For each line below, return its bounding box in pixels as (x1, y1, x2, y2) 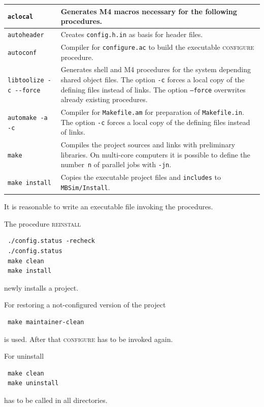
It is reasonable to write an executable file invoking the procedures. (4, 201, 213, 212)
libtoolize (8, 76, 44, 84)
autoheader (8, 31, 44, 39)
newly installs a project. (4, 282, 79, 293)
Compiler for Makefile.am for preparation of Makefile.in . (60, 107, 244, 117)
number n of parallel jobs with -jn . (60, 159, 172, 170)
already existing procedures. (60, 94, 148, 105)
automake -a (8, 114, 48, 121)
